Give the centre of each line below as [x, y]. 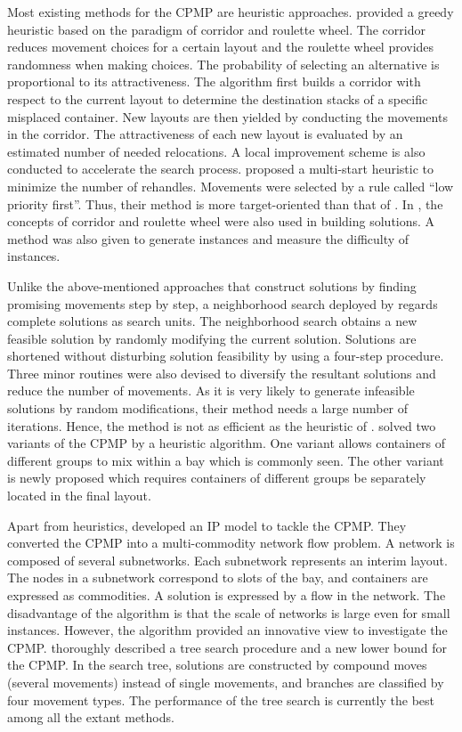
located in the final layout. [79, 496]
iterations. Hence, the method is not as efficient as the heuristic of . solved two [222, 425]
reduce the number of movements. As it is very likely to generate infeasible [211, 390]
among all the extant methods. [91, 717]
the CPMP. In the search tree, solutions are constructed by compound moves [217, 665]
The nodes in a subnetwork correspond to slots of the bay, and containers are [218, 577]
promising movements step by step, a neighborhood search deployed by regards [223, 303]
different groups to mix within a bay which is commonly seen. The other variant [226, 460]
